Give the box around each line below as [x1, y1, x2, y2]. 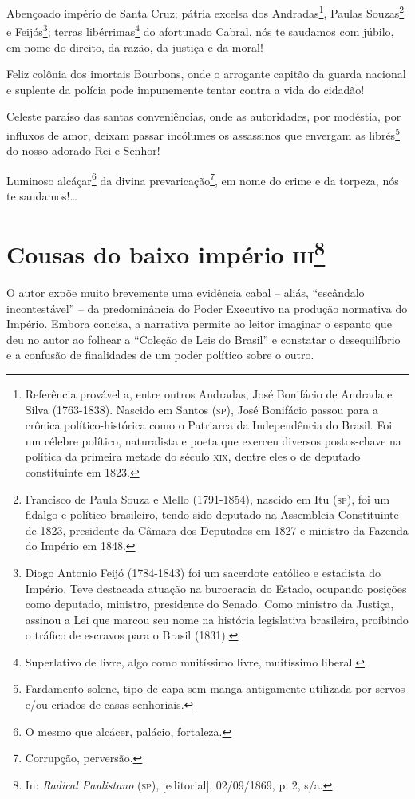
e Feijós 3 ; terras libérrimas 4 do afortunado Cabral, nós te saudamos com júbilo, [6, 21, 394, 39]
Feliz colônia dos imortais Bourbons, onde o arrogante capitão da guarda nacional [6, 65, 406, 82]
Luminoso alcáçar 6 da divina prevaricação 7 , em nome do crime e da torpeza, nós [6, 169, 399, 188]
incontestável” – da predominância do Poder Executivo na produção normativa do [6, 299, 408, 316]
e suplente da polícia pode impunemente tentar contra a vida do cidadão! [6, 81, 365, 97]
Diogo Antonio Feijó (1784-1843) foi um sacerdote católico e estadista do [25, 564, 381, 580]
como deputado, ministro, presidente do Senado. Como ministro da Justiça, [25, 595, 394, 612]
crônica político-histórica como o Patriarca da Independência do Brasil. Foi [25, 417, 393, 433]
